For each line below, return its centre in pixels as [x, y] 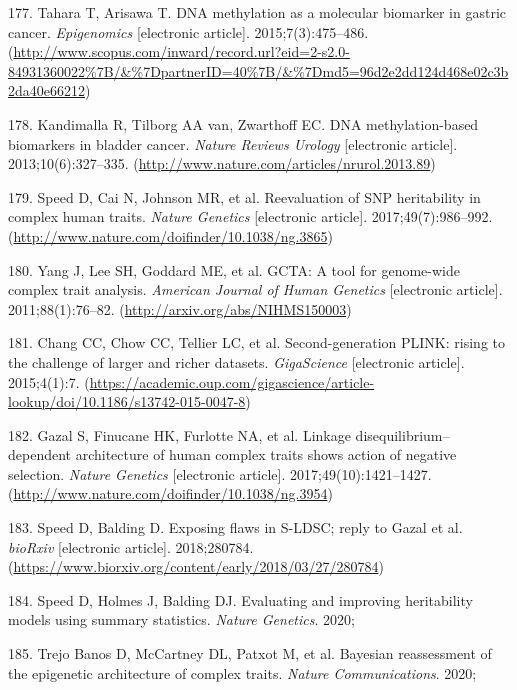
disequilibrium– [402, 434]
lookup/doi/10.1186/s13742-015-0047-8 [127, 401]
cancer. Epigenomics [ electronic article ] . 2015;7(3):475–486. [188, 31]
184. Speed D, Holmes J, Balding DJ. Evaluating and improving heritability [240, 599]
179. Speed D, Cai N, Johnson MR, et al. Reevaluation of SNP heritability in [244, 196]
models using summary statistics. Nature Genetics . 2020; [181, 619]
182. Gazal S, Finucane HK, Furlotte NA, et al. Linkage [179, 434]
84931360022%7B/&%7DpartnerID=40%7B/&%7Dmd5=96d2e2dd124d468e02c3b [258, 70]
